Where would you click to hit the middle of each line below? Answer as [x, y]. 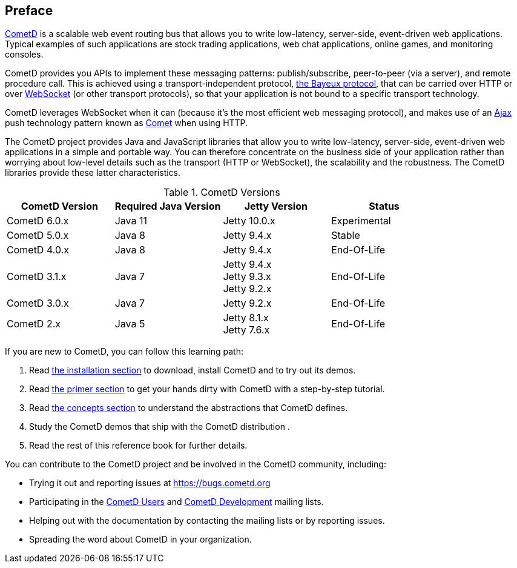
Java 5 [130, 324]
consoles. [24, 55]
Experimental [361, 221]
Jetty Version [276, 206]
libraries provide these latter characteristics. [93, 173]
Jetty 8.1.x [246, 318]
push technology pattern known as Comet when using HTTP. [127, 123]
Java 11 [131, 221]
